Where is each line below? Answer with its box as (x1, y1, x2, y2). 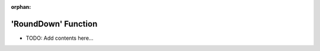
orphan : (11, 4, 31, 10)
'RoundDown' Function (11, 18, 98, 29)
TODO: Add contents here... (25, 34, 94, 42)
